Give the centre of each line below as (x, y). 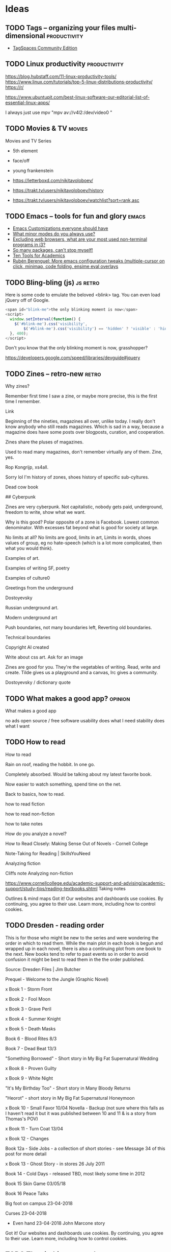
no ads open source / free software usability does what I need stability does (85, 721)
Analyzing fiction (23, 863)
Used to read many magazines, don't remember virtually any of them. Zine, (84, 452)
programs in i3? (29, 245)
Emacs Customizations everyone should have (60, 228)
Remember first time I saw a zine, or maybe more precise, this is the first (81, 396)
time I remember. (23, 401)
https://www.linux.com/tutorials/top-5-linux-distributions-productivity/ (79, 82)
